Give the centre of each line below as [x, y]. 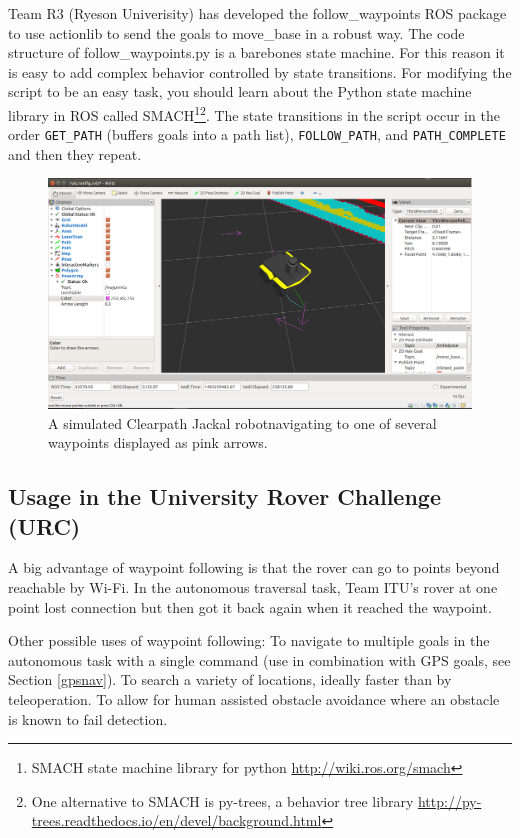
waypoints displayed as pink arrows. [158, 442]
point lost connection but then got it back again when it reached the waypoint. [250, 606]
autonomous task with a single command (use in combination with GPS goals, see [259, 659]
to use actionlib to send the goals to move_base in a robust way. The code [236, 32]
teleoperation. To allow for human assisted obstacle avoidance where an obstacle [254, 699]
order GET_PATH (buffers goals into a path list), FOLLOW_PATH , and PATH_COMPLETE [257, 134]
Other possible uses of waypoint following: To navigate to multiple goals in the [249, 640]
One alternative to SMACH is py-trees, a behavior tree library [222, 800]
